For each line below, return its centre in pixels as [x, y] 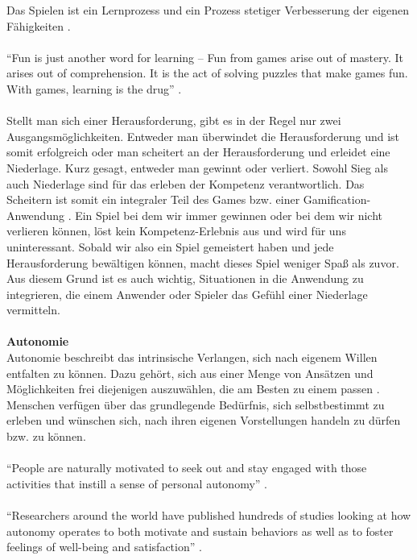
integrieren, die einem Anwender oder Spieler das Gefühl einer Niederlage [187, 294]
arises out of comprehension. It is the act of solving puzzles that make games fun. [207, 73]
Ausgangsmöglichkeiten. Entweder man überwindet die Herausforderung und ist [203, 136]
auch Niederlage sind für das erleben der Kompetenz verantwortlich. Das [186, 183]
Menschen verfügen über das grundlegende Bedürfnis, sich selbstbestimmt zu [196, 404]
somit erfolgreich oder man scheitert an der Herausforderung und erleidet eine [198, 152]
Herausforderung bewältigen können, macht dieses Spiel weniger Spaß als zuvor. [203, 262]
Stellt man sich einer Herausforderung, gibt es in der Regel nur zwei [174, 120]
